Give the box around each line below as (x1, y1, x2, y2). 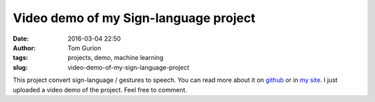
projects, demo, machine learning (67, 54, 164, 62)
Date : (12, 34, 29, 43)
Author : (12, 43, 36, 52)
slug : (12, 63, 28, 72)
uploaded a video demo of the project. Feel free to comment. (12, 85, 187, 94)
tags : (12, 54, 28, 62)
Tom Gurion (67, 43, 101, 52)
